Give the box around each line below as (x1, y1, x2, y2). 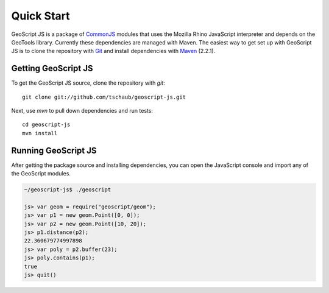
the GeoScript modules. (11, 170, 71, 177)
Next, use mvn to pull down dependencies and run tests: (11, 107, 154, 115)
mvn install (22, 130, 58, 136)
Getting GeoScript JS (11, 63, 93, 74)
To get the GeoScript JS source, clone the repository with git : (11, 79, 165, 86)
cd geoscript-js (22, 121, 71, 128)
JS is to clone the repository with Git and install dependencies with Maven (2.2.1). (11, 48, 216, 55)
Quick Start (11, 9, 70, 23)
